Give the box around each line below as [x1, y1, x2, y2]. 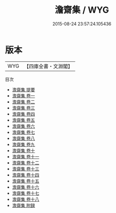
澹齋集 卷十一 [12, 154, 39, 159]
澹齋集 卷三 [12, 105, 35, 111]
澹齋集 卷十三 [12, 166, 39, 172]
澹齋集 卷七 [12, 129, 35, 135]
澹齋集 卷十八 [12, 196, 39, 202]
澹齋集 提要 [12, 86, 35, 93]
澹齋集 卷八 [12, 135, 35, 141]
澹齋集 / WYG [55, 4, 109, 16]
